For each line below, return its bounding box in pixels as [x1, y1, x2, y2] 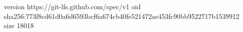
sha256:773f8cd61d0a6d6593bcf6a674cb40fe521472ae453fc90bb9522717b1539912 [4, 11, 240, 21]
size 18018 [4, 20, 34, 31]
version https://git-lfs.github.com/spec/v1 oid [4, 1, 141, 11]
